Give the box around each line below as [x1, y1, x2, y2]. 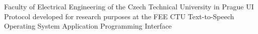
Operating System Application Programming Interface [4, 21, 172, 31]
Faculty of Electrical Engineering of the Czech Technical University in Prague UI [4, 1, 254, 11]
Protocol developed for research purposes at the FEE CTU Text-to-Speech [4, 11, 234, 21]
